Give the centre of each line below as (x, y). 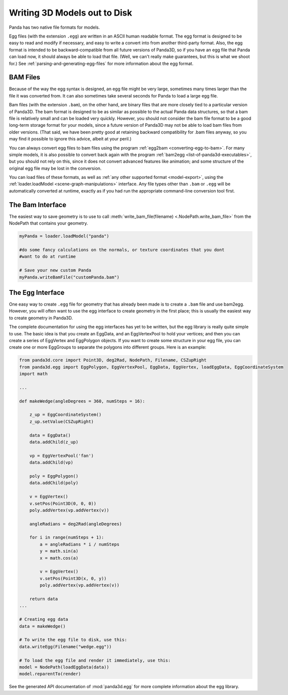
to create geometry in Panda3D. (41, 318)
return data (44, 599)
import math (34, 374)
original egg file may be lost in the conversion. (55, 168)
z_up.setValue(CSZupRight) (62, 421)
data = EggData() (50, 435)
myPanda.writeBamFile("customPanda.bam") (69, 277)
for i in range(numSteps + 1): (67, 538)
